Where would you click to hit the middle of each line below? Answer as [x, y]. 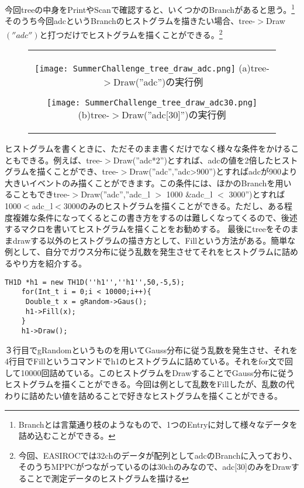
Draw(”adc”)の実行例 [158, 82]
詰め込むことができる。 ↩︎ [67, 436]
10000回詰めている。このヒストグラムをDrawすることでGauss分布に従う [158, 372]
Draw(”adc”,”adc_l [115, 194]
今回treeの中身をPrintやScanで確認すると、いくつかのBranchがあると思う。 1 [150, 8]
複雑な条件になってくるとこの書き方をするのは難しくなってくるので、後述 [155, 217]
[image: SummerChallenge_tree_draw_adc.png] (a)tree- [152, 68]
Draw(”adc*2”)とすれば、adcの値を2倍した [193, 160]
